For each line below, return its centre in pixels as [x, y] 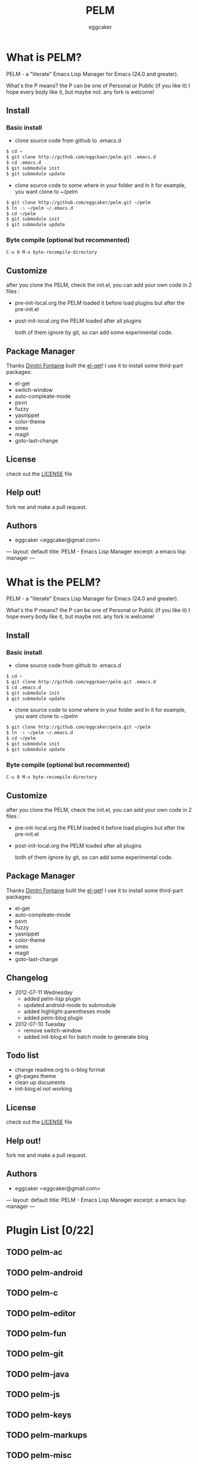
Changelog [27, 978]
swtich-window [34, 390]
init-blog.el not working [44, 1089]
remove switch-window [52, 1030]
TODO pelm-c [32, 1293]
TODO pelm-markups [47, 1435]
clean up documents [40, 1082]
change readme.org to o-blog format [60, 1070]
